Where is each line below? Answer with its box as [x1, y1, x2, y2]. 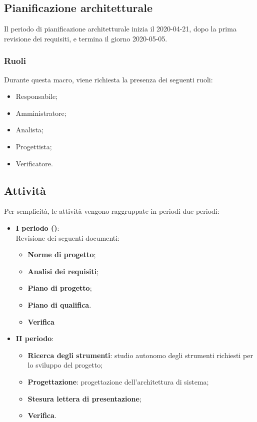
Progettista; [15, 141, 52, 151]
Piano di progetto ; [27, 283, 92, 293]
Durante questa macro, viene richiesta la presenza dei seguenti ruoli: [4, 74, 213, 84]
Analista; [15, 124, 43, 135]
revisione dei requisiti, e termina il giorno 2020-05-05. [4, 33, 167, 43]
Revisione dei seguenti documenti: [15, 232, 120, 243]
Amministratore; [15, 107, 66, 118]
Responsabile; [15, 91, 57, 101]
